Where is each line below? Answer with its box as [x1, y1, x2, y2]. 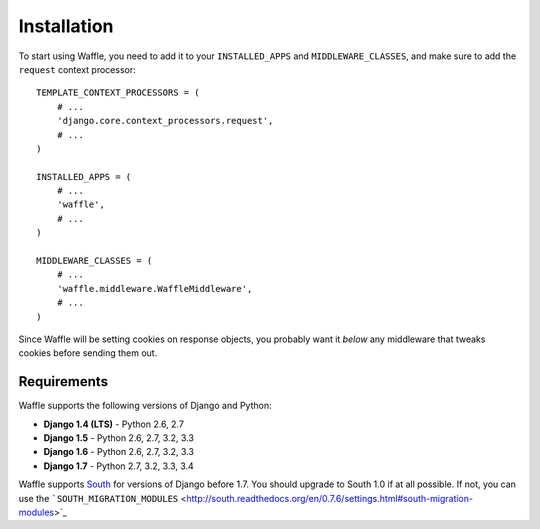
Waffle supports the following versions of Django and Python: [18, 400, 272, 412]
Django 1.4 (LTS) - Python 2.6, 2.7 [43, 418, 185, 430]
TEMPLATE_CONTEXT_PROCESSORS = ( [36, 87, 200, 99]
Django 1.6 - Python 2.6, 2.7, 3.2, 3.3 [43, 446, 195, 458]
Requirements [18, 373, 109, 390]
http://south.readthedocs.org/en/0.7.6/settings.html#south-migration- [186, 492, 474, 504]
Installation [18, 15, 114, 37]
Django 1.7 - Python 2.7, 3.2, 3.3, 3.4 [43, 460, 194, 472]
